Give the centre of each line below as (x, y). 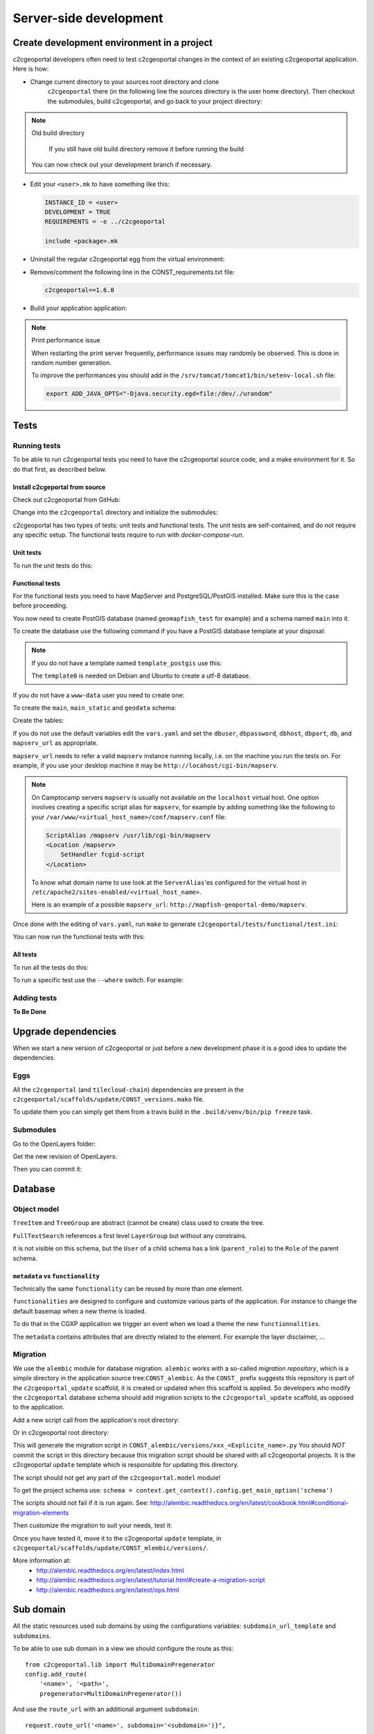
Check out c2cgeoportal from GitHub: (66, 499)
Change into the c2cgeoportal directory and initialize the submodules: (115, 513)
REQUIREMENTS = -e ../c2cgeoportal (105, 222)
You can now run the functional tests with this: (79, 937)
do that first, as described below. (60, 469)
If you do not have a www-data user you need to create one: (99, 695)
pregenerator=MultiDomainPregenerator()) (111, 1693)
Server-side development (88, 18)
